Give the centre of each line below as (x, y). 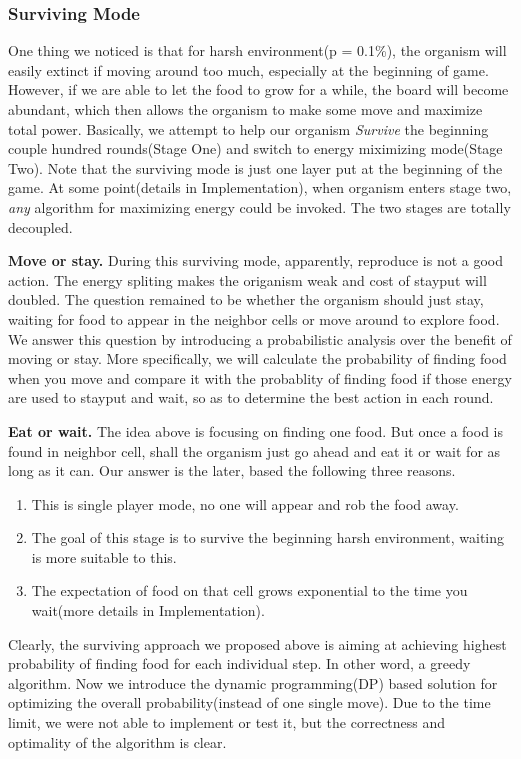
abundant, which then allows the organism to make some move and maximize (245, 109)
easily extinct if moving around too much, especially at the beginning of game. (248, 69)
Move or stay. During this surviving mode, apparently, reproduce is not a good (256, 260)
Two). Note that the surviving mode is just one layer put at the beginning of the (255, 167)
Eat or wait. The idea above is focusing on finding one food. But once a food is (255, 430)
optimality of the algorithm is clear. (117, 741)
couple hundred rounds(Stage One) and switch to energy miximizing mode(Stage (255, 148)
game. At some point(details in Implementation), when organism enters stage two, (260, 187)
